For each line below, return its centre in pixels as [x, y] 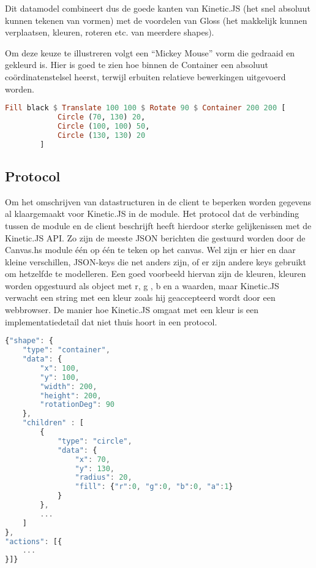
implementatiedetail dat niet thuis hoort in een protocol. [111, 321]
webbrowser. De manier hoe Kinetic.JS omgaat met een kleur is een [132, 310]
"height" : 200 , [71, 396]
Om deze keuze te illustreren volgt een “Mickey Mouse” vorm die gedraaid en [150, 52]
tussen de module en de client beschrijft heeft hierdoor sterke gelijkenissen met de [158, 225]
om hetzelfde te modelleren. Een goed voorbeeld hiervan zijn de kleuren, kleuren [156, 274]
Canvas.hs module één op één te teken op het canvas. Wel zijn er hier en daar [150, 250]
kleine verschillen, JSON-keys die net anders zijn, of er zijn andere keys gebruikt [156, 261]
